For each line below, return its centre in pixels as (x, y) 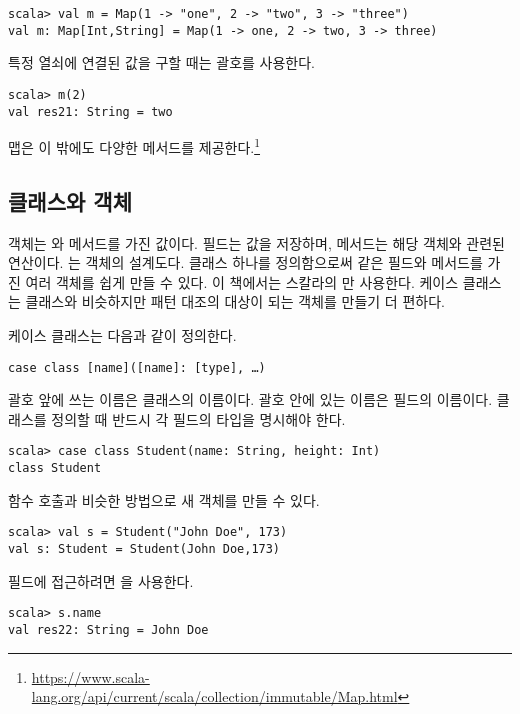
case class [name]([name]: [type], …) (137, 367)
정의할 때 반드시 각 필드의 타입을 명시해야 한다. (198, 418)
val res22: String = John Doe (108, 629)
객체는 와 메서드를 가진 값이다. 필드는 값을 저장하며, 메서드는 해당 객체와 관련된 (256, 242)
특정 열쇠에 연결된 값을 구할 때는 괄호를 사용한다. (162, 62)
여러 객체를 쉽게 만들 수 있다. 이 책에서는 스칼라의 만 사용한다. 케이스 (242, 281)
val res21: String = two (90, 111)
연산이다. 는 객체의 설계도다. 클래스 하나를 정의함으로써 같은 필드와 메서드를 (245, 262)
